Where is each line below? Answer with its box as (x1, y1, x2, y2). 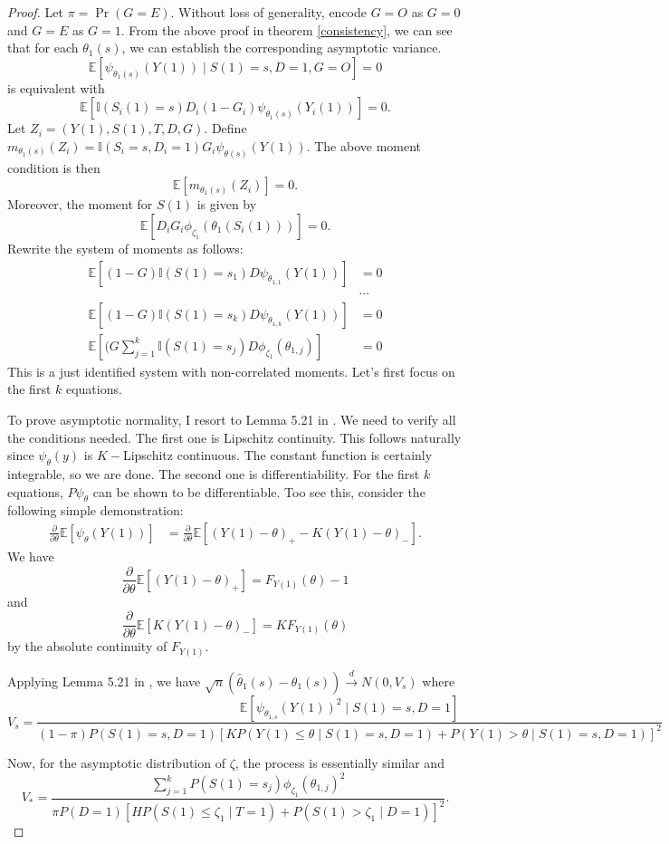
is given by (196, 195, 257, 214)
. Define (204, 119, 247, 138)
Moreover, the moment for (7, 195, 153, 214)
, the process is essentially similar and (234, 753, 444, 772)
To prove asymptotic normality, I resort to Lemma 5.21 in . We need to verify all (7, 409, 456, 428)
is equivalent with (7, 78, 105, 97)
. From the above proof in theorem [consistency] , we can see (120, 20, 453, 39)
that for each (7, 38, 79, 57)
